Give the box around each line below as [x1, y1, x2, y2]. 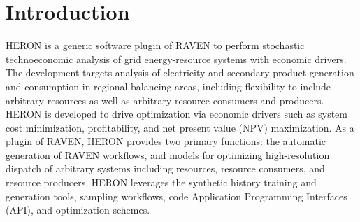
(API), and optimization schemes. [6, 202, 150, 217]
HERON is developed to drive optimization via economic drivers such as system [6, 106, 347, 121]
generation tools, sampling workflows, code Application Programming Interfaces [6, 188, 347, 203]
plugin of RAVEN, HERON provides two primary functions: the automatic [6, 134, 326, 148]
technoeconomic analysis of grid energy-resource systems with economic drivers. [6, 51, 347, 66]
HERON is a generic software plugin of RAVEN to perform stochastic [6, 38, 305, 53]
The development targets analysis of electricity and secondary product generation [6, 65, 354, 80]
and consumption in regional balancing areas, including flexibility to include [6, 78, 331, 93]
